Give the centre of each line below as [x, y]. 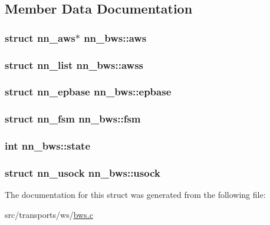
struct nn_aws [40, 37]
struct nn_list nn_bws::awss [74, 64]
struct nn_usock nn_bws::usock [83, 172]
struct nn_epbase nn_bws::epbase [88, 92]
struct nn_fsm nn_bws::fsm [73, 119]
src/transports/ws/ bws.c [49, 214]
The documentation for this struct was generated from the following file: [135, 195]
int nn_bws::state [48, 146]
